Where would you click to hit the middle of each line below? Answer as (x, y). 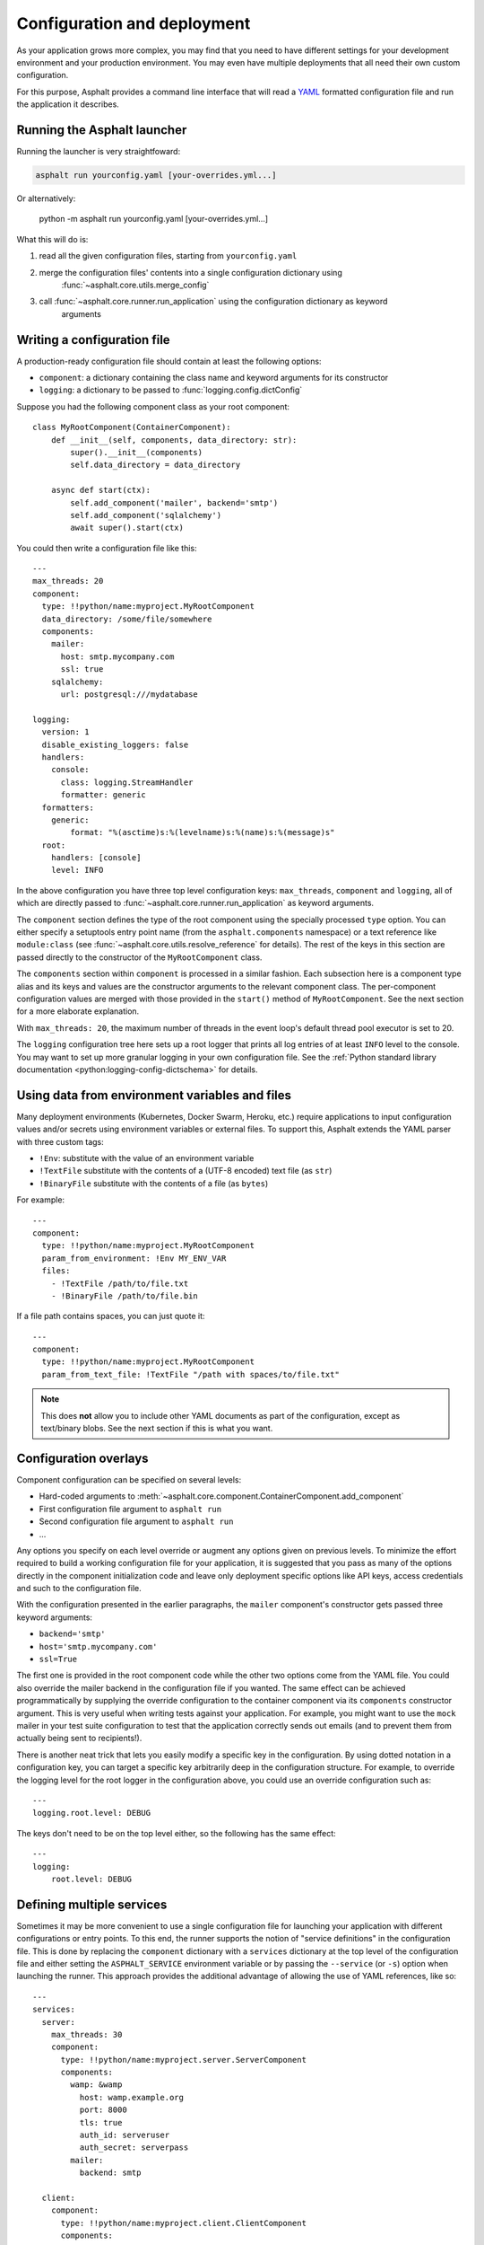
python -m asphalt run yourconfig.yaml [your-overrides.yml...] (154, 219)
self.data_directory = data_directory (156, 465)
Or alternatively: (46, 198)
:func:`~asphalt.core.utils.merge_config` (135, 285)
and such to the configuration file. (79, 1589)
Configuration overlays (82, 1458)
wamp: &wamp (96, 2085)
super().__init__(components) (137, 452)
